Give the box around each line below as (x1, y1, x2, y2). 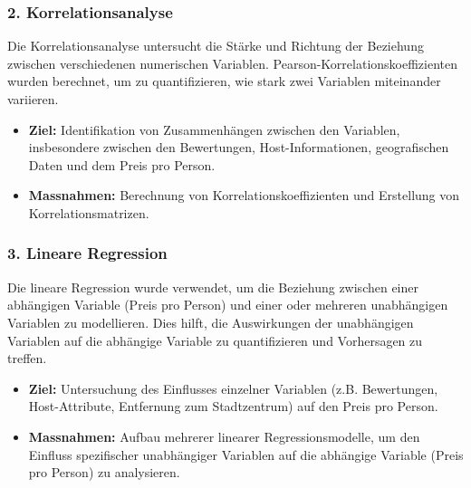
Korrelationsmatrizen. (28, 203, 149, 222)
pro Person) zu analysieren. (28, 463, 180, 482)
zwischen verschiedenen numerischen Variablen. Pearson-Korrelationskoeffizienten (7, 53, 458, 72)
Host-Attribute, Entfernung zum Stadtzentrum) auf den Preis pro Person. (28, 397, 438, 416)
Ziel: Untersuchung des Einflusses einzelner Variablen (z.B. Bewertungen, (28, 378, 438, 397)
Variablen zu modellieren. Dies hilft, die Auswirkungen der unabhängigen (7, 312, 414, 331)
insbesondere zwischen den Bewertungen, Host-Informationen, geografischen (28, 138, 449, 157)
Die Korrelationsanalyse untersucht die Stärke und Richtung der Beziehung (7, 36, 424, 55)
